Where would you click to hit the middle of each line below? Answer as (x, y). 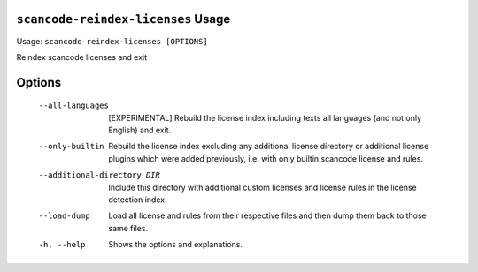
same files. (128, 228)
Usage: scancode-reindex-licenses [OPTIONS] (112, 41)
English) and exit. (140, 130)
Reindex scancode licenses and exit (82, 57)
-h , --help (62, 245)
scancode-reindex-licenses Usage (123, 19)
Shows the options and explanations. (176, 245)
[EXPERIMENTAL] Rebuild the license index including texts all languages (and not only (265, 117)
